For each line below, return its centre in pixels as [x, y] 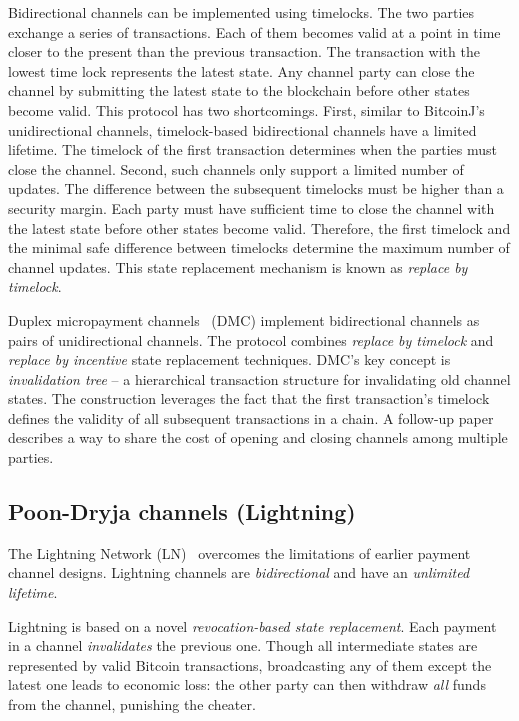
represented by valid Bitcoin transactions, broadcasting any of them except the [250, 664]
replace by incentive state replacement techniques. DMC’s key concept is [229, 359]
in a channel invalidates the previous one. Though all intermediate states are [243, 645]
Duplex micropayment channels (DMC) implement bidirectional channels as [244, 319]
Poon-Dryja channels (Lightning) [182, 511]
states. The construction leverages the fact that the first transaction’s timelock [249, 398]
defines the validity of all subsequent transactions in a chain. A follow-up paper [251, 417]
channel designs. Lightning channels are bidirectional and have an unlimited [239, 572]
